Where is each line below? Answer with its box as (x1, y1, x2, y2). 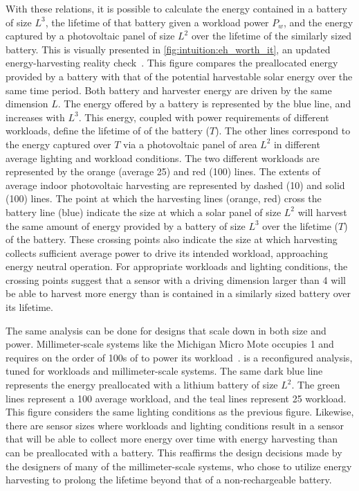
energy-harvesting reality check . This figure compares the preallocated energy (6, 55, 338, 70)
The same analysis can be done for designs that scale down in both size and (6, 323, 326, 337)
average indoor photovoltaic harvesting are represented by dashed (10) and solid (6, 177, 345, 192)
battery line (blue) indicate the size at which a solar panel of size (6, 204, 282, 219)
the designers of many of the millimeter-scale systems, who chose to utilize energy (6, 458, 352, 473)
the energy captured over (6, 136, 111, 151)
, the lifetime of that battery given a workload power (45, 15, 269, 29)
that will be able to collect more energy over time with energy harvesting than (6, 431, 338, 446)
